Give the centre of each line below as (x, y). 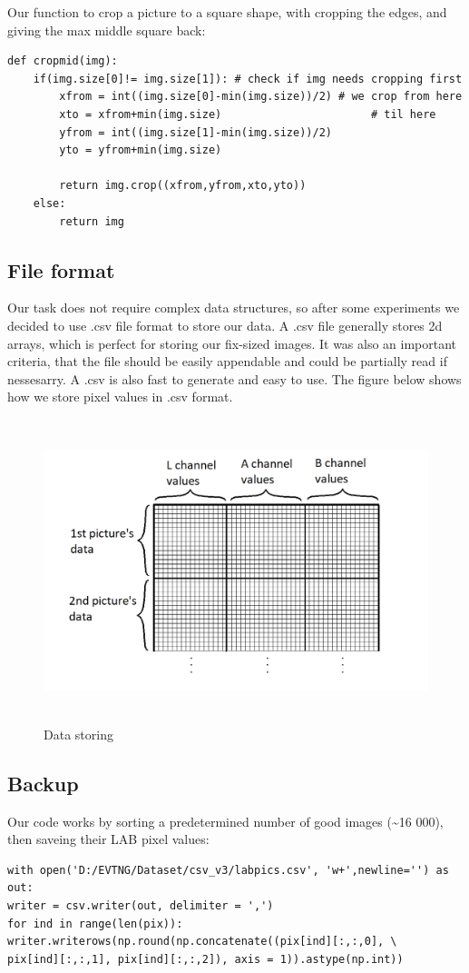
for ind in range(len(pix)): (95, 923)
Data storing (78, 734)
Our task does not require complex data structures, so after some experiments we (234, 308)
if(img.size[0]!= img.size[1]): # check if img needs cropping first (248, 79)
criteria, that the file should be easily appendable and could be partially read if (227, 361)
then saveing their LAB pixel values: (108, 839)
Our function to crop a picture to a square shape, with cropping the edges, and (227, 12)
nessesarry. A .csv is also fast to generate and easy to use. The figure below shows (234, 378)
